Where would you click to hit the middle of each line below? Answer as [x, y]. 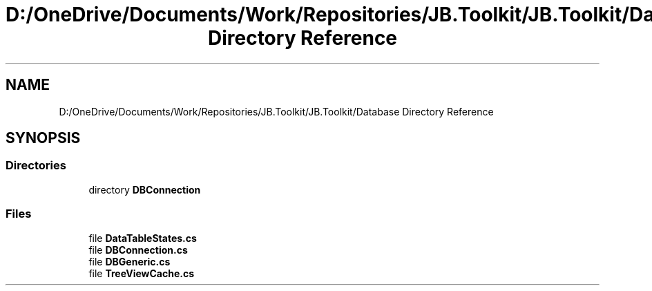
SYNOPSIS [43, 138]
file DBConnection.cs [138, 250]
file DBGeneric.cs [130, 261]
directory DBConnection [145, 189]
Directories [36, 166]
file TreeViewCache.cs [142, 273]
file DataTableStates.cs [143, 238]
